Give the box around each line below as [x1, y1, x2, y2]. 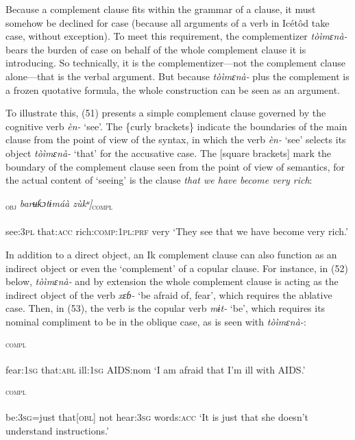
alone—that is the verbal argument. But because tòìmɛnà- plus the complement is [5, 69, 350, 83]
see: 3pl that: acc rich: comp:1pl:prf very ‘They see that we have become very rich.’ [5, 224, 348, 239]
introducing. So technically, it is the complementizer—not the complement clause [5, 56, 346, 70]
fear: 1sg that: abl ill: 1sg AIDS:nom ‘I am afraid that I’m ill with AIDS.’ [5, 362, 306, 376]
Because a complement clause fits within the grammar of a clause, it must [5, 2, 316, 16]
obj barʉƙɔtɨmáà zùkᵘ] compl [5, 195, 113, 212]
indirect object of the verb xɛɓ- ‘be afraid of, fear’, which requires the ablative [5, 287, 332, 302]
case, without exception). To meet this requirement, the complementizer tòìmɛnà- [5, 29, 347, 43]
